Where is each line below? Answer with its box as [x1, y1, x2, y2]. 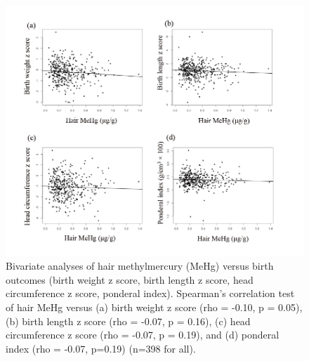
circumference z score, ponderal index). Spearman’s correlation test [6, 286, 295, 301]
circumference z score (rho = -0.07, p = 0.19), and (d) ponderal [6, 327, 280, 342]
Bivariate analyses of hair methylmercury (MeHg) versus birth [6, 258, 274, 273]
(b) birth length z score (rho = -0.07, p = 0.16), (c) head [6, 313, 251, 328]
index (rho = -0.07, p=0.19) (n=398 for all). [6, 341, 196, 355]
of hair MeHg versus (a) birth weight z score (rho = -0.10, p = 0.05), [6, 300, 303, 314]
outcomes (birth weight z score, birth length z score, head [6, 272, 254, 287]
